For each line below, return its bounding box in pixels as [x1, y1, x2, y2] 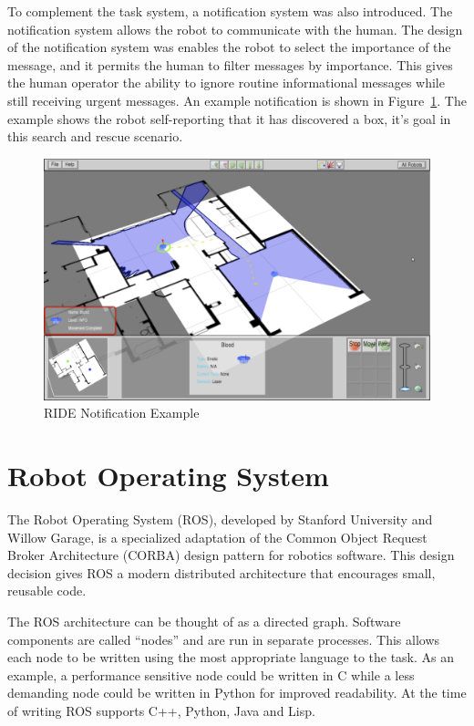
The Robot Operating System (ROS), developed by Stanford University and [7, 510, 433, 529]
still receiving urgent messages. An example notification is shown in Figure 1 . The [7, 90, 467, 109]
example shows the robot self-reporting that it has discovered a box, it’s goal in [7, 109, 451, 128]
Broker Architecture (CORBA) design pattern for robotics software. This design [7, 545, 455, 565]
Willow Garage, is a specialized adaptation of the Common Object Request [7, 527, 428, 546]
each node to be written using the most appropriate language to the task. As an [7, 648, 455, 667]
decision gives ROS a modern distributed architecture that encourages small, [7, 563, 436, 582]
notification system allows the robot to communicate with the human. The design [7, 19, 463, 38]
